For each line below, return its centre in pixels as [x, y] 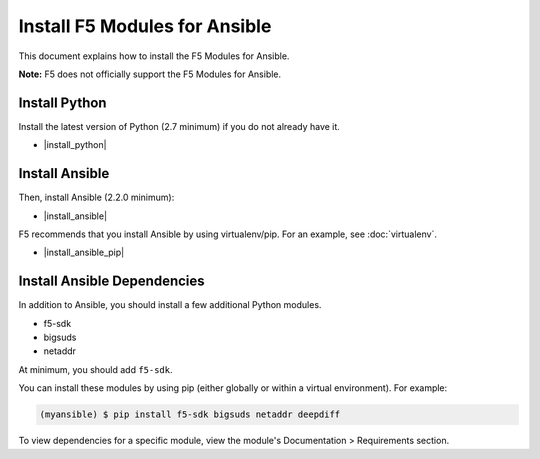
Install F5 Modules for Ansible [145, 26]
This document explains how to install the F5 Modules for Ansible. [154, 56]
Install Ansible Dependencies [111, 281]
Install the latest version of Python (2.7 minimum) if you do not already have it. [179, 126]
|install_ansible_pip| [84, 252]
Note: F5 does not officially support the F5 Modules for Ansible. [150, 74]
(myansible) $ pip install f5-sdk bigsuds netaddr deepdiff [190, 414]
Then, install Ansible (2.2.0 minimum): [96, 197]
